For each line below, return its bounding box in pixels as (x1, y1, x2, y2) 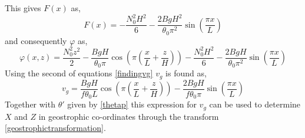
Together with (5, 98, 55, 110)
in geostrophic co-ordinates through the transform (38, 110, 219, 122)
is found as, (165, 67, 207, 79)
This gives (5, 2, 41, 14)
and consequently (5, 34, 67, 46)
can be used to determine (209, 98, 301, 110)
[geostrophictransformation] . (5, 122, 106, 134)
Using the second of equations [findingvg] (5, 67, 153, 79)
